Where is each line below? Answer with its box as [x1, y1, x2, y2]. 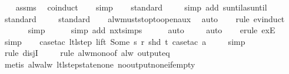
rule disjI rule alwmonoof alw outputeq [4, 47, 170, 59]
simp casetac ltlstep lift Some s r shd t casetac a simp [4, 35, 245, 47]
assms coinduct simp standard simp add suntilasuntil [15, 1, 267, 13]
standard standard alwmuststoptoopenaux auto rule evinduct [4, 12, 285, 24]
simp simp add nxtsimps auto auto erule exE [28, 24, 275, 36]
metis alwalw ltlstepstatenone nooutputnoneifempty [4, 58, 195, 70]
